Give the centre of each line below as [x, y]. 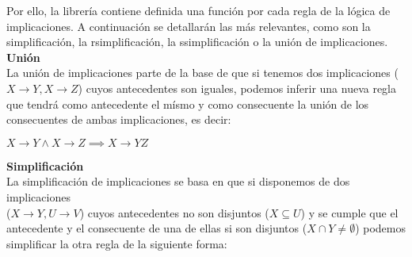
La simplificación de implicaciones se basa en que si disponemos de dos [178, 181]
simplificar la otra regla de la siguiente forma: [117, 243]
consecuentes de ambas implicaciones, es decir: [119, 119]
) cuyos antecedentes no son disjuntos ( [174, 212]
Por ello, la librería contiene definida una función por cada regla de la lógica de [198, 10]
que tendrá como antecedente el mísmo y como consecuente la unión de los [188, 104]
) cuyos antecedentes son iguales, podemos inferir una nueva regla [237, 88]
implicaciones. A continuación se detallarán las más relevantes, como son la [189, 26]
